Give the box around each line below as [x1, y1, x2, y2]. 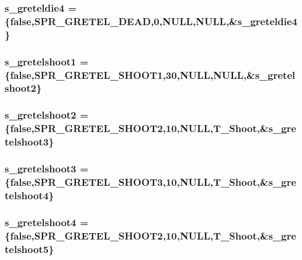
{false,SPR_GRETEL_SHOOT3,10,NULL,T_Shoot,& [5, 174, 269, 189]
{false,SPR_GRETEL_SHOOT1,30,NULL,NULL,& [5, 67, 255, 82]
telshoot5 [5, 241, 49, 256]
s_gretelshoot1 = [5, 54, 89, 68]
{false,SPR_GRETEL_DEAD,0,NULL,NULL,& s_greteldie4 [5, 13, 298, 28]
